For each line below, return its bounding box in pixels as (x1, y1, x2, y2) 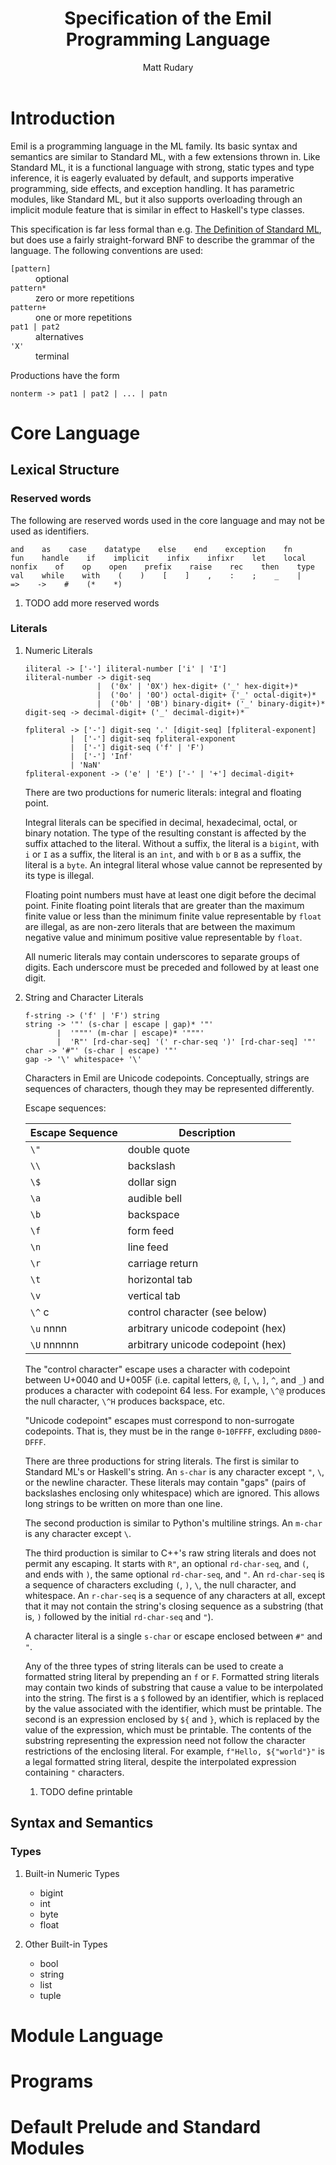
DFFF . (24, 1435, 47, 1447)
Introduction (10, 107, 116, 129)
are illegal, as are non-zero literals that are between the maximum (24, 920, 296, 932)
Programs (10, 2070, 94, 2092)
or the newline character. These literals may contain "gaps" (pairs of (24, 1476, 307, 1488)
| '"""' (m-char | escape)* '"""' (56, 1028, 205, 1038)
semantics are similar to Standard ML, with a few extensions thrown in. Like (10, 150, 321, 162)
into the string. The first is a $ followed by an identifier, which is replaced (24, 1692, 325, 1704)
